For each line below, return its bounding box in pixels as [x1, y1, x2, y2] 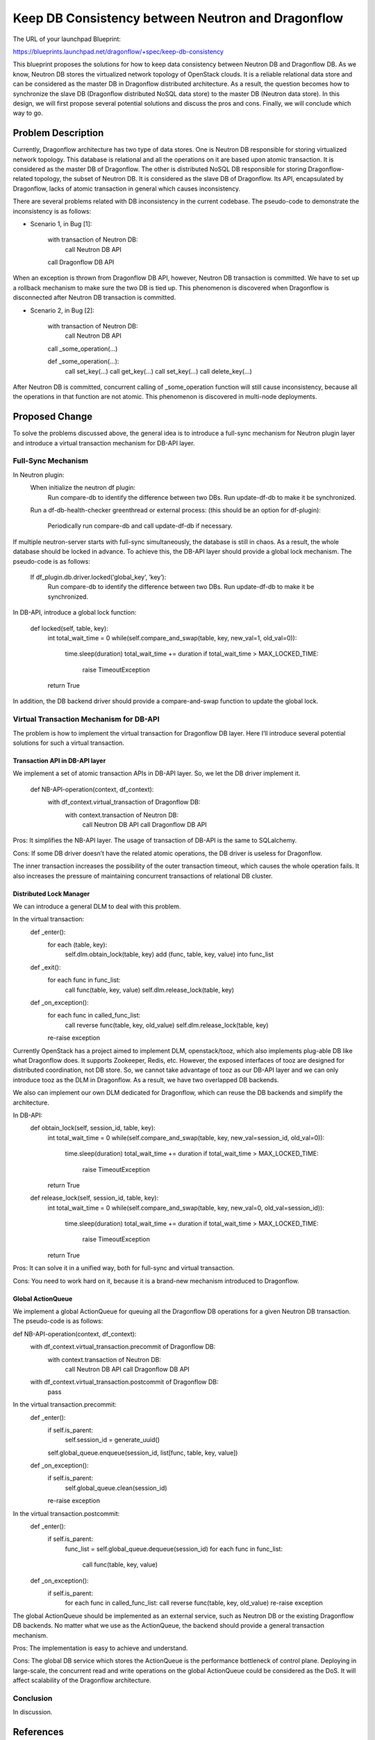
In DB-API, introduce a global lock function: [12, 608, 137, 617]
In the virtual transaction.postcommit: [12, 1509, 120, 1517]
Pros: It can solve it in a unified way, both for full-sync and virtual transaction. [12, 1264, 235, 1272]
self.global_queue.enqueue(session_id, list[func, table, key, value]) [47, 1448, 238, 1457]
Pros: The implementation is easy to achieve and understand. [12, 1643, 188, 1652]
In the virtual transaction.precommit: [12, 1400, 117, 1409]
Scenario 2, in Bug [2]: [30, 306, 95, 315]
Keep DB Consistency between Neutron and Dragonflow [12, 10, 344, 26]
